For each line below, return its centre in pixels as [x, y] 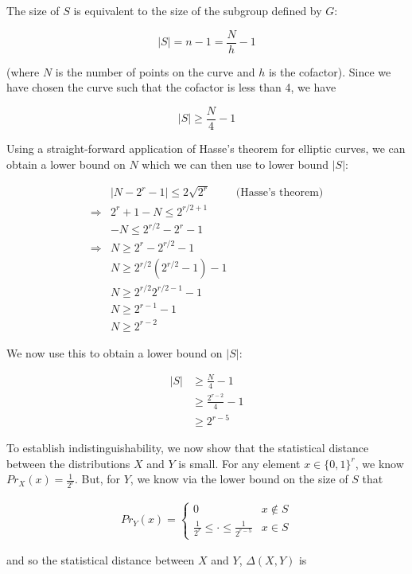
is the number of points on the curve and [155, 71]
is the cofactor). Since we [330, 71]
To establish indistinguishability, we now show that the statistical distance [188, 448]
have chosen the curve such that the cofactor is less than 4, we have [171, 87]
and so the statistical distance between [101, 560]
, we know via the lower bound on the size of [239, 479]
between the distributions [68, 463]
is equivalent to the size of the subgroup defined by [198, 10]
